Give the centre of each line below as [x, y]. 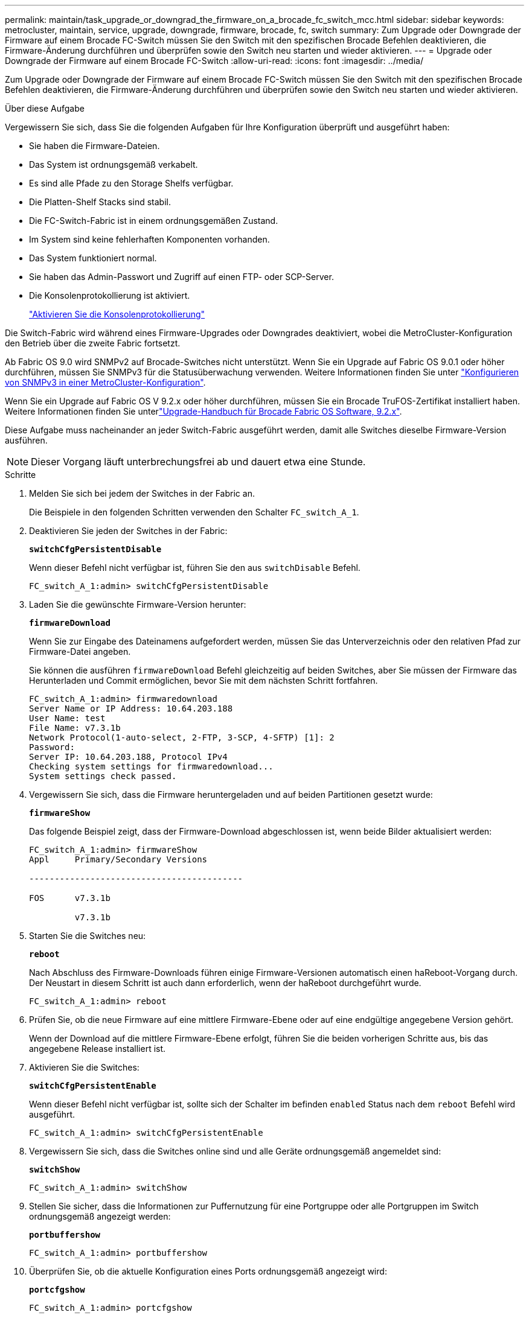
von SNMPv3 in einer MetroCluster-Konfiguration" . [105, 382]
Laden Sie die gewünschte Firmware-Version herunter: [138, 604]
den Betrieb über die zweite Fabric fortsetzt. [93, 343]
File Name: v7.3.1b [75, 728]
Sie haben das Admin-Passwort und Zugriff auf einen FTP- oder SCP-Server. [181, 277]
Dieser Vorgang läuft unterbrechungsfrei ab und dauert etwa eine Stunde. [198, 462]
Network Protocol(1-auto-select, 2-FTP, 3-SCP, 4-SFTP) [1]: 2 [182, 737]
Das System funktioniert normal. [93, 258]
